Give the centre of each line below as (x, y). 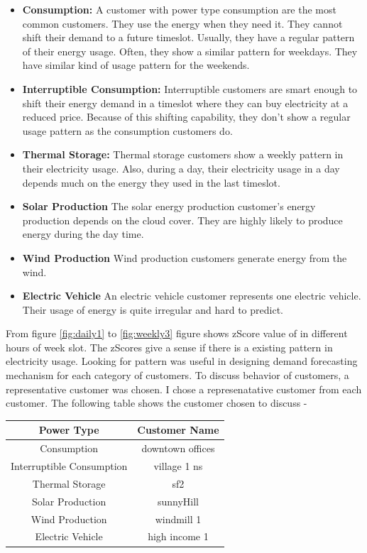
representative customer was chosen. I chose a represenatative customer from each (184, 389)
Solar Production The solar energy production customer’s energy (169, 206)
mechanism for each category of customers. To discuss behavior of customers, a (177, 375)
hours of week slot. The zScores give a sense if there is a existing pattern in (169, 347)
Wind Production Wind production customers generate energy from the (185, 257)
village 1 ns (178, 466)
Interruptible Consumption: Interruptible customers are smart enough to (190, 88)
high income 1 (178, 536)
